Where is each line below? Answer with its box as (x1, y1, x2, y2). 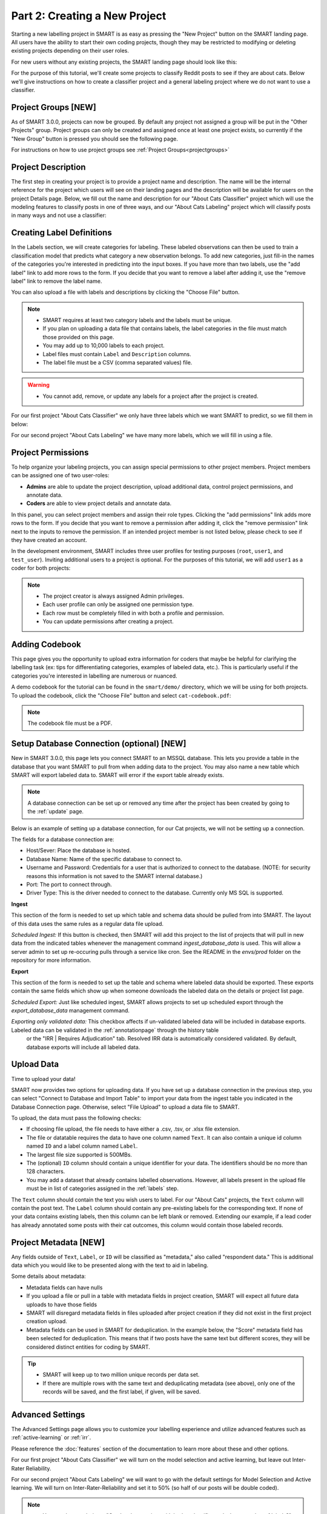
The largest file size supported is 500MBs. (26, 1151, 133, 1158)
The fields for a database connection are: (11, 836, 114, 843)
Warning (27, 382, 50, 389)
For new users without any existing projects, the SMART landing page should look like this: (11, 58, 237, 65)
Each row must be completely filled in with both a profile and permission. (42, 609, 225, 617)
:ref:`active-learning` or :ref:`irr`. (11, 1434, 91, 1441)
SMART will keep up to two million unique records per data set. (42, 1371, 200, 1378)
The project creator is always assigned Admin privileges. (42, 592, 185, 600)
